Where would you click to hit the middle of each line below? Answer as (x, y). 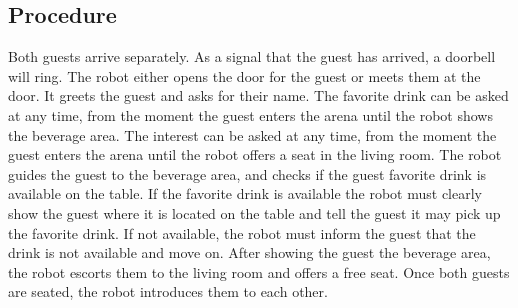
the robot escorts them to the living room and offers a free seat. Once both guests (259, 271)
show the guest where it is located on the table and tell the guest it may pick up (254, 212)
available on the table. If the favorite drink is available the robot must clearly (245, 193)
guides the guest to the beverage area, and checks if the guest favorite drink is (247, 173)
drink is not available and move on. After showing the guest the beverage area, (249, 252)
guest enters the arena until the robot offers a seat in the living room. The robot (255, 154)
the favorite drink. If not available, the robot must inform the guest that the (242, 232)
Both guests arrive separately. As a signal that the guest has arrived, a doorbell (252, 56)
